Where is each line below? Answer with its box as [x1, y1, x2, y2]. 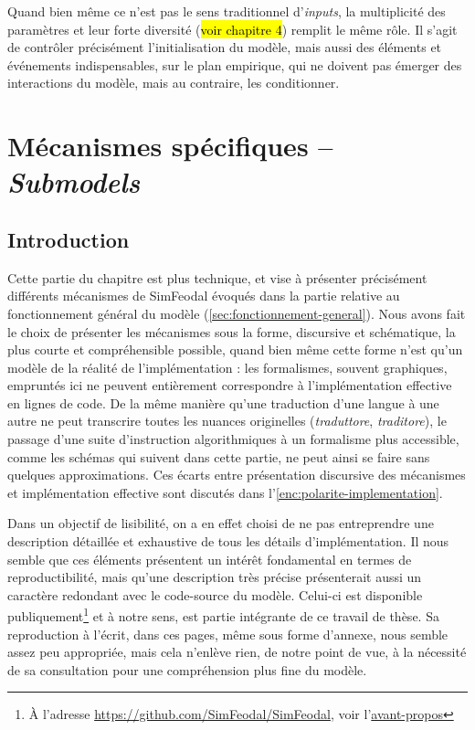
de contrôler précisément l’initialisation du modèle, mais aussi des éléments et [7, 37, 442, 57]
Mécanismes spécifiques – [7, 127, 333, 164]
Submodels [7, 163, 141, 201]
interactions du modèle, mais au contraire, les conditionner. [7, 73, 340, 92]
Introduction [7, 225, 130, 253]
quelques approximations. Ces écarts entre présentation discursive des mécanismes [7, 465, 466, 484]
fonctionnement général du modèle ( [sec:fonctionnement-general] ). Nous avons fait [7, 303, 466, 323]
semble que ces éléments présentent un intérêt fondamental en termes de [7, 549, 412, 568]
